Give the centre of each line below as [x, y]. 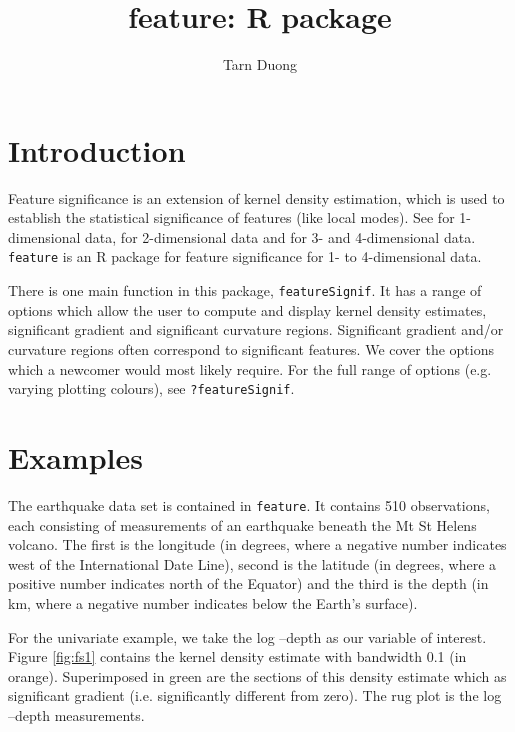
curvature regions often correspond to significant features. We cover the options [251, 348]
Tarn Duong [260, 64]
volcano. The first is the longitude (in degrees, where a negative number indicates [257, 544]
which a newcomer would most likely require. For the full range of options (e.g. [250, 368]
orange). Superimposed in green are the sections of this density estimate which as [257, 675]
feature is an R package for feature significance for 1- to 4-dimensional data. [245, 256]
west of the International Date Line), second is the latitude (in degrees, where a [252, 563]
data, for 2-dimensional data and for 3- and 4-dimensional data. [280, 236]
